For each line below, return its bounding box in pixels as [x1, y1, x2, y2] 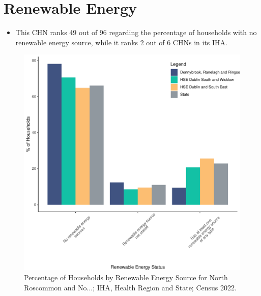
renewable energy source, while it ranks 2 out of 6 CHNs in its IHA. [15, 37, 227, 47]
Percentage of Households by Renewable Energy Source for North [24, 272, 228, 282]
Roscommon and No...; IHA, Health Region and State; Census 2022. [24, 282, 237, 292]
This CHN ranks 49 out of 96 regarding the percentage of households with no [15, 27, 257, 38]
